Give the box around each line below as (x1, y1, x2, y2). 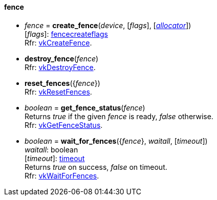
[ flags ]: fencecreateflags (25, 29, 108, 38)
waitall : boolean (25, 145, 78, 154)
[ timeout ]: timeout (25, 153, 85, 163)
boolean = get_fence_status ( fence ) (25, 103, 145, 112)
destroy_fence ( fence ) (25, 54, 99, 63)
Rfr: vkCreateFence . (25, 38, 92, 47)
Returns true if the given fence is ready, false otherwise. (25, 112, 213, 121)
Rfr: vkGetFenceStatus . (25, 120, 103, 129)
